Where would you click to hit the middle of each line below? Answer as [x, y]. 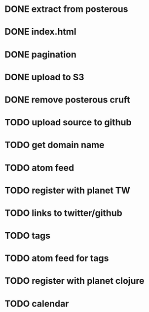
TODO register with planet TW [67, 190]
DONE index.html [40, 32]
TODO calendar [37, 304]
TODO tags [27, 236]
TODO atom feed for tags [57, 258]
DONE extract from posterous [66, 9]
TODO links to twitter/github [64, 213]
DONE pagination [41, 54]
